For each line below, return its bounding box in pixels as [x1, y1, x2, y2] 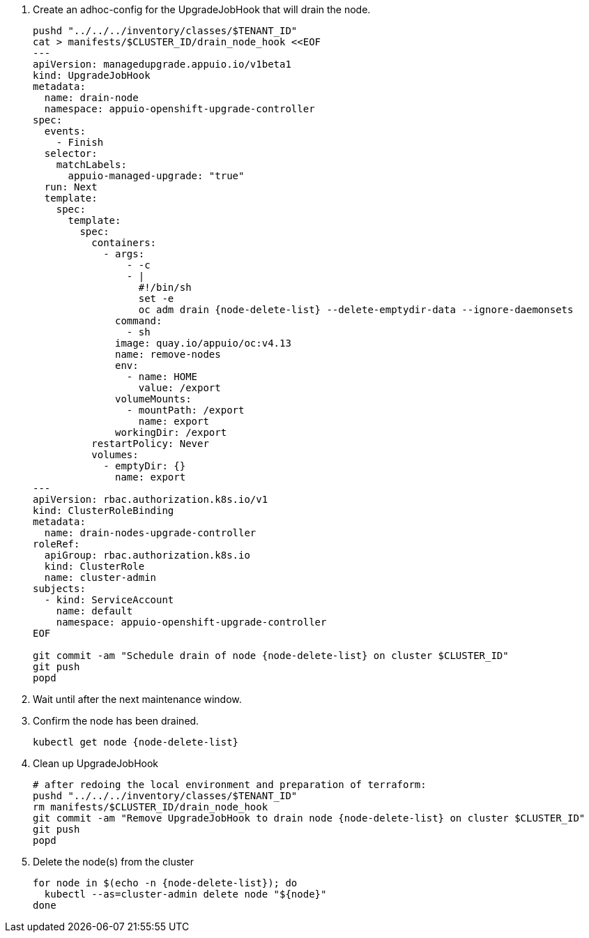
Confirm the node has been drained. [33, 715, 199, 727]
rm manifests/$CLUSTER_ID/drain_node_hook [33, 801, 268, 812]
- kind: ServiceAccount [44, 594, 174, 605]
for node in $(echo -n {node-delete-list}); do [33, 877, 298, 888]
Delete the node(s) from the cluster [33, 856, 194, 868]
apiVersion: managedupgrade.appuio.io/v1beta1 [33, 59, 291, 70]
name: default [56, 605, 133, 616]
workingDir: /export [115, 427, 227, 438]
